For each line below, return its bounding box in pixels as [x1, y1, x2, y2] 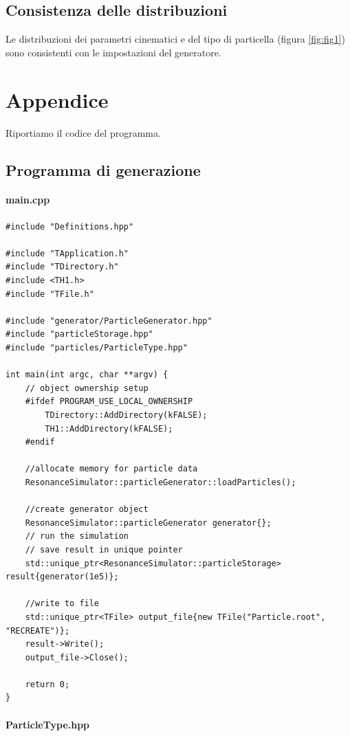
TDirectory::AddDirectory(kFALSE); [45, 410, 208, 420]
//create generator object [25, 504, 149, 515]
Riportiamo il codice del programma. [6, 125, 161, 140]
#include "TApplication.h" [6, 248, 129, 258]
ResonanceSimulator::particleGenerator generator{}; [25, 517, 272, 528]
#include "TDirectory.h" [6, 262, 119, 272]
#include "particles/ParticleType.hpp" [6, 343, 188, 353]
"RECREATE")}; [6, 625, 70, 636]
